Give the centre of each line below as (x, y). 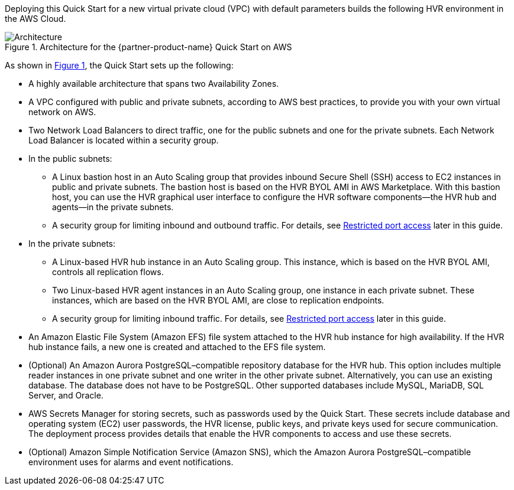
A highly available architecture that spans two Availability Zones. (154, 84)
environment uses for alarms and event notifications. (131, 462)
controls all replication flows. (108, 272)
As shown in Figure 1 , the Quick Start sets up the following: (119, 65)
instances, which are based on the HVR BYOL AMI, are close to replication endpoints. (218, 300)
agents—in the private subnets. (113, 207)
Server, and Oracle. (66, 395)
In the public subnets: (70, 159)
